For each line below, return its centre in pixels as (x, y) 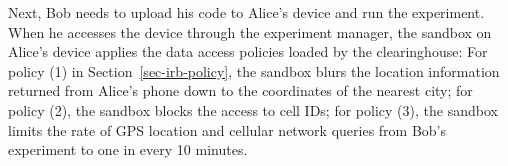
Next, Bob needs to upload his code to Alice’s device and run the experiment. (246, 12)
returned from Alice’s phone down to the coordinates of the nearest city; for (240, 90)
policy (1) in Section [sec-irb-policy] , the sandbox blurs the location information (254, 70)
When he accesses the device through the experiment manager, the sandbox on (250, 31)
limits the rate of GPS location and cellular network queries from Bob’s (227, 129)
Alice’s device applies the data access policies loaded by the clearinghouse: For (248, 51)
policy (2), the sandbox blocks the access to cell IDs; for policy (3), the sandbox (253, 109)
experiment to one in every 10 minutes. (128, 149)
